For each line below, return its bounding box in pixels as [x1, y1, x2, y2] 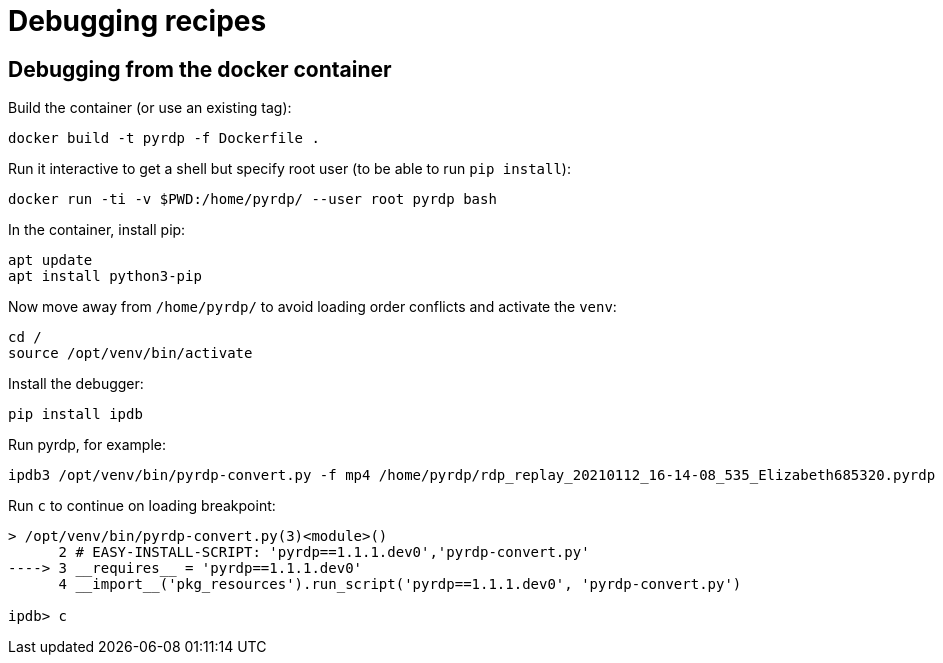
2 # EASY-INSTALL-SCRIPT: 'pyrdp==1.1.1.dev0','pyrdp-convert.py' [58, 544, 590, 561]
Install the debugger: [8, 375, 144, 393]
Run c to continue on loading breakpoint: [8, 497, 276, 515]
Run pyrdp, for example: [8, 436, 166, 454]
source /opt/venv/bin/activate [8, 345, 253, 362]
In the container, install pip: [8, 221, 186, 239]
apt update [8, 252, 93, 269]
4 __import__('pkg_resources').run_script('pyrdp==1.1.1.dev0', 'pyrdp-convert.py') [58, 576, 742, 593]
